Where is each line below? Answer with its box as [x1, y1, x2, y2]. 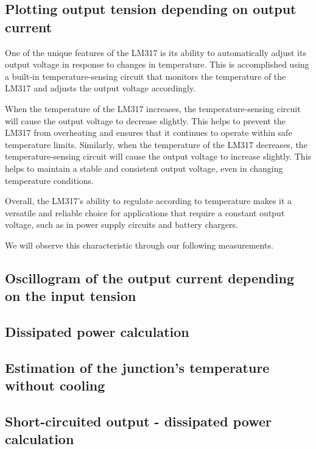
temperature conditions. [5, 174, 94, 186]
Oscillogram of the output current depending [5, 268, 295, 287]
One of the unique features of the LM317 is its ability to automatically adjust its [5, 46, 306, 58]
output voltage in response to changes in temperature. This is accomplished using [5, 58, 309, 71]
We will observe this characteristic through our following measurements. [5, 238, 273, 251]
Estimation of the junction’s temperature [5, 358, 270, 377]
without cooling [5, 376, 105, 395]
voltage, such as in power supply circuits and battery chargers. [5, 218, 238, 231]
